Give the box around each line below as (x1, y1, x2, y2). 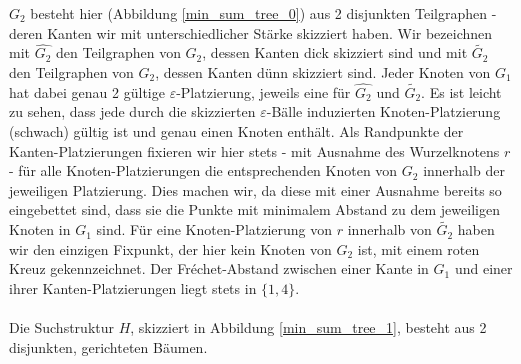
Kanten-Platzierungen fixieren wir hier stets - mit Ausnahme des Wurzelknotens (9, 140, 500, 161)
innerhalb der (423, 160, 505, 181)
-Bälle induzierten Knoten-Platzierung (266, 101, 501, 122)
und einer (454, 258, 513, 279)
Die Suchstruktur (9, 317, 114, 338)
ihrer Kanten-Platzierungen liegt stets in (9, 277, 257, 298)
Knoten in (9, 219, 71, 240)
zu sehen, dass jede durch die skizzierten (9, 101, 256, 122)
